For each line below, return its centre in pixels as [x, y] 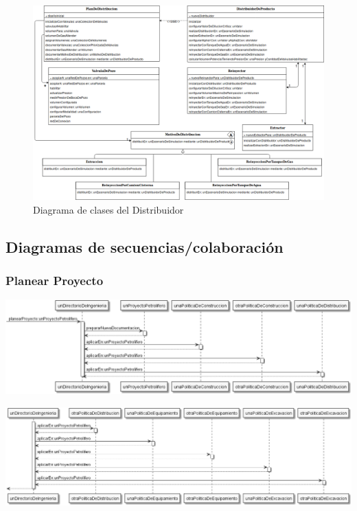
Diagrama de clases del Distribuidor [108, 209]
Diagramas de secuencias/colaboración [145, 246]
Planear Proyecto [55, 281]
